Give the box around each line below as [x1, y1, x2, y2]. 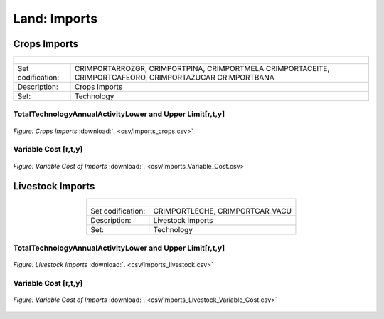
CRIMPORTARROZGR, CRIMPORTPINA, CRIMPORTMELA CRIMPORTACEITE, [75, 64, 330, 74]
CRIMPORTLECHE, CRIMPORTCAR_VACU [153, 206, 292, 216]
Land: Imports [13, 11, 98, 26]
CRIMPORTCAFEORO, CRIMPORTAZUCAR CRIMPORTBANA [75, 73, 275, 83]
